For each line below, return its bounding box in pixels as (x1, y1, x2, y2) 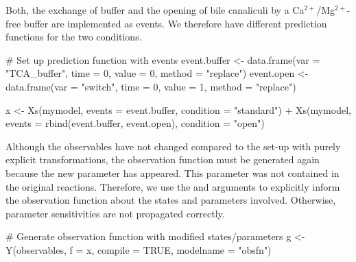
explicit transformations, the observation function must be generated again (5, 152, 320, 167)
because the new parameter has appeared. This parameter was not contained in (5, 165, 340, 180)
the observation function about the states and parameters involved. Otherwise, (5, 193, 336, 207)
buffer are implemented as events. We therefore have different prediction (23, 16, 327, 30)
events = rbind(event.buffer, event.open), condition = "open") (5, 116, 265, 130)
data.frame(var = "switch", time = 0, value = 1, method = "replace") (5, 79, 296, 93)
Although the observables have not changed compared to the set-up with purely (5, 139, 341, 153)
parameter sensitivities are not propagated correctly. (5, 206, 225, 220)
